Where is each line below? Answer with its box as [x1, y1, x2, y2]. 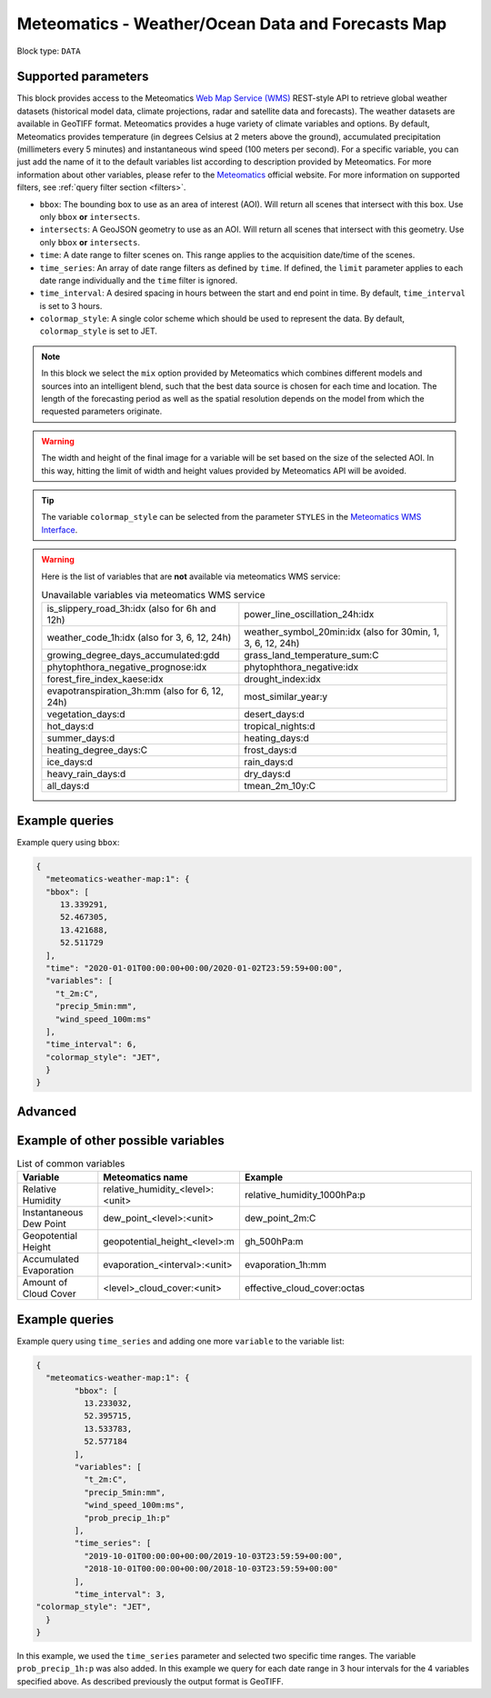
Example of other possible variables [16, 1133, 225, 1148]
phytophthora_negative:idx [244, 661, 359, 674]
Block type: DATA [16, 45, 81, 56]
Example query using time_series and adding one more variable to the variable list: [16, 1335, 345, 1346]
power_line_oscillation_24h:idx [244, 608, 375, 621]
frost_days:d [244, 744, 297, 756]
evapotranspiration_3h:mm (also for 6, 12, [46, 684, 225, 697]
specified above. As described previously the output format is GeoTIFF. [16, 1675, 284, 1686]
